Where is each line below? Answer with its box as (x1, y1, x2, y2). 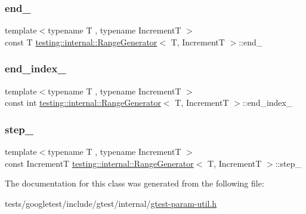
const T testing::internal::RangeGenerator (5, 35, 157, 48)
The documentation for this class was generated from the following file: (5, 177, 264, 189)
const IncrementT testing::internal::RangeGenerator (5, 157, 194, 169)
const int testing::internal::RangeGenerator (5, 96, 161, 109)
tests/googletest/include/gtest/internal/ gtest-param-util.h (5, 197, 217, 209)
